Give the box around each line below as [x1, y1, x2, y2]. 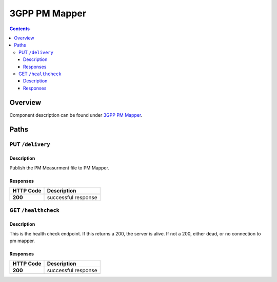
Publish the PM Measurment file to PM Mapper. [9, 164, 110, 171]
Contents [9, 26, 30, 32]
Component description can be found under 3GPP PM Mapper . [9, 112, 143, 118]
